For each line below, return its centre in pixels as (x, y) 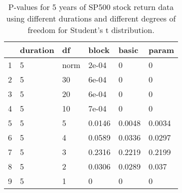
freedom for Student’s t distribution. (91, 30)
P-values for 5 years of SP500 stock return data (91, 7)
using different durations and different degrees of (91, 18)
